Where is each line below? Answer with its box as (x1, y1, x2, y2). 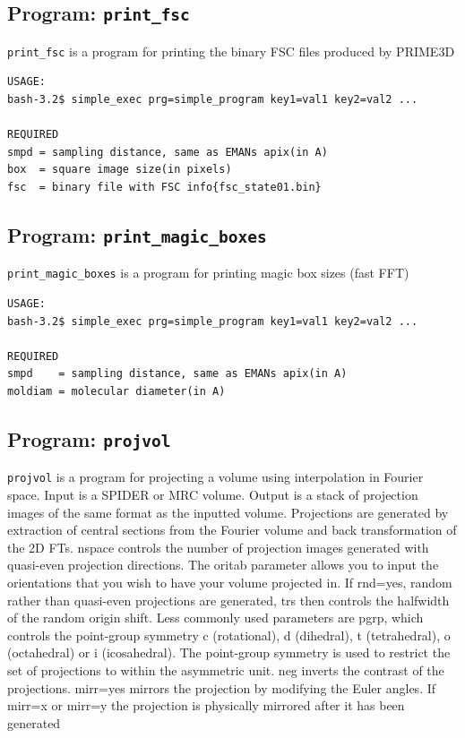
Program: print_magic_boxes (7, 220, 267, 248)
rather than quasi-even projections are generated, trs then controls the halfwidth (7, 590, 450, 609)
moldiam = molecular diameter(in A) (7, 385, 226, 398)
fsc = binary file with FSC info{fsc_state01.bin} (7, 181, 322, 193)
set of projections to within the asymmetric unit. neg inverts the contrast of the (7, 660, 444, 679)
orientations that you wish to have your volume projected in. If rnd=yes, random (7, 573, 452, 591)
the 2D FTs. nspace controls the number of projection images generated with (7, 537, 429, 556)
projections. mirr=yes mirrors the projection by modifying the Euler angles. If (7, 678, 436, 697)
